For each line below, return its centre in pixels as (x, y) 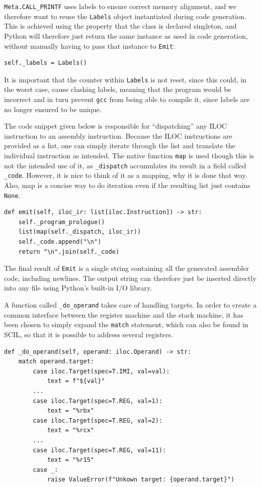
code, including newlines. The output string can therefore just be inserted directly (130, 278)
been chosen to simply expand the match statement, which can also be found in (126, 324)
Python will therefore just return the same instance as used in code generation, (126, 35)
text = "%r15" (70, 460)
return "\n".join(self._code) (69, 252)
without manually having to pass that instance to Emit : (90, 45)
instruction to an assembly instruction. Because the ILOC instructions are (118, 135)
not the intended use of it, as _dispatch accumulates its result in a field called (125, 165)
